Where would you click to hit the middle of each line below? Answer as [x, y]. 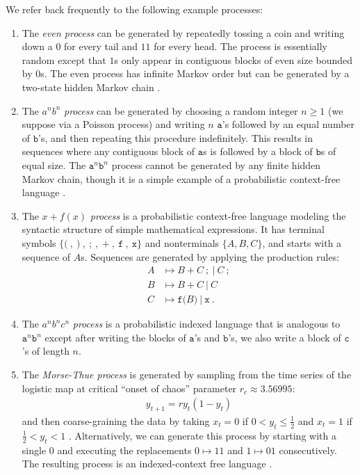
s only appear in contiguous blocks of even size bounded [234, 59]
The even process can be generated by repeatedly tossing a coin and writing [183, 32]
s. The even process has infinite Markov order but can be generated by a [195, 73]
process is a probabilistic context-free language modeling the [218, 215]
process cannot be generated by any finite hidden [216, 164]
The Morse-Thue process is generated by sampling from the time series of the [187, 374]
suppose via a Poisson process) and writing [113, 124]
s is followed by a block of [258, 151]
